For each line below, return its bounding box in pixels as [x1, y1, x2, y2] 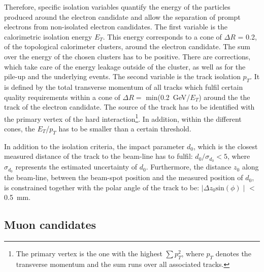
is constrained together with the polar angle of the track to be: [4, 182, 200, 192]
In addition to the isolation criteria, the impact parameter [4, 141, 185, 151]
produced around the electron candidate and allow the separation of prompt [4, 11, 241, 22]
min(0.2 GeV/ [146, 91, 190, 102]
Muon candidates [4, 217, 96, 232]
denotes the [215, 248, 251, 259]
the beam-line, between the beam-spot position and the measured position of [4, 172, 243, 183]
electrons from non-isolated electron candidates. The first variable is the [4, 21, 228, 32]
